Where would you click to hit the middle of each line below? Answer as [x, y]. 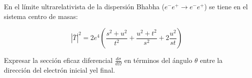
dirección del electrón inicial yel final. [59, 70]
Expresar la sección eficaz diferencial [58, 60]
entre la [211, 60]
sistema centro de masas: [41, 16]
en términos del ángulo [158, 60]
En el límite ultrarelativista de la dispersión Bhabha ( [84, 6]
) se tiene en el [226, 6]
